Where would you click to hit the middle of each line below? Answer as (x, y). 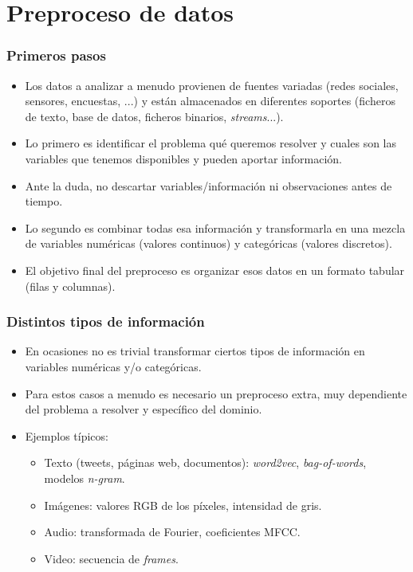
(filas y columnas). (70, 286)
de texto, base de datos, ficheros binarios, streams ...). (154, 116)
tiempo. (44, 201)
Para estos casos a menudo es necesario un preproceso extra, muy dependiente (216, 393)
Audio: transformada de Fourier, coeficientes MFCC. (172, 532)
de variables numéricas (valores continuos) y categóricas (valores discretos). (208, 243)
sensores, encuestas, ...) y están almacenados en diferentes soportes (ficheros (210, 101)
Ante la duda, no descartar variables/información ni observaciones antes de (208, 185)
